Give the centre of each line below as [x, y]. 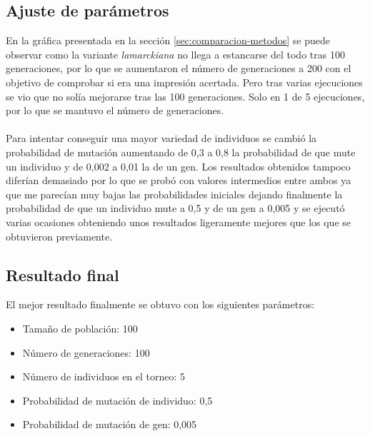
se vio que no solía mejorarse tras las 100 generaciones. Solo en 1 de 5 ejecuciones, [185, 96]
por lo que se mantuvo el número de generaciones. [115, 110]
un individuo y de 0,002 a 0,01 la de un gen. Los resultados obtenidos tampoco [178, 166]
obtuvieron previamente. [59, 236]
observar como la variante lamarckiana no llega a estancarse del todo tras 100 [175, 54]
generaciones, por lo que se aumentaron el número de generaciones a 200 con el [179, 68]
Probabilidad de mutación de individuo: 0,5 [117, 400]
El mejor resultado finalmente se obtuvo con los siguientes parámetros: [160, 304]
